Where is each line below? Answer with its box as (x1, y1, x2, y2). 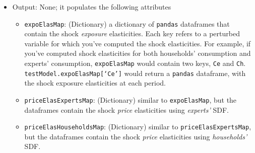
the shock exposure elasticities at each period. (24, 78, 166, 88)
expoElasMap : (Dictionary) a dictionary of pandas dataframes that (24, 18, 230, 29)
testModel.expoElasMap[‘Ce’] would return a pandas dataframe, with (24, 67, 246, 78)
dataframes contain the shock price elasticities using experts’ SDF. (24, 104, 229, 115)
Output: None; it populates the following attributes (12, 2, 171, 12)
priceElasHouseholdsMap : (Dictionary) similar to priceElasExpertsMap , (24, 121, 251, 132)
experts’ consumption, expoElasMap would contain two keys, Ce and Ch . (24, 58, 246, 68)
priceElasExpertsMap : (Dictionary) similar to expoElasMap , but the (24, 94, 237, 105)
